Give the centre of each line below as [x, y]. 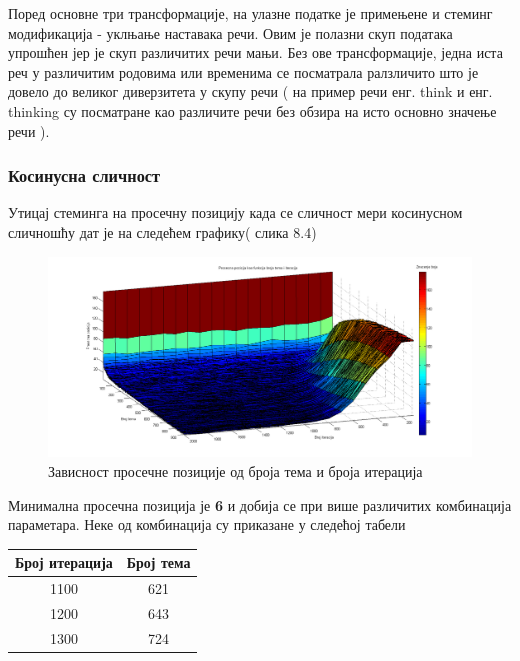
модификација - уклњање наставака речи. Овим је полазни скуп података [230, 32]
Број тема [158, 562]
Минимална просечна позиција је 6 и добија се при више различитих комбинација [260, 504]
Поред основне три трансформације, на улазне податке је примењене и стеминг [250, 13]
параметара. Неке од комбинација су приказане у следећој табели [207, 524]
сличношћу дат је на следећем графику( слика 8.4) [162, 231]
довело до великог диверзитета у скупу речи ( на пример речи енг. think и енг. [250, 91]
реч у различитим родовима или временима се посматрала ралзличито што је [243, 71]
